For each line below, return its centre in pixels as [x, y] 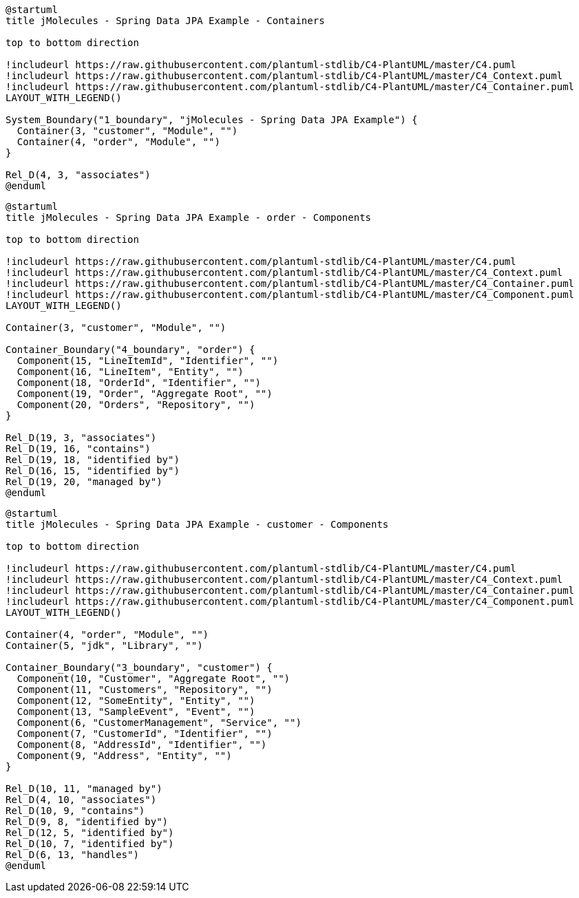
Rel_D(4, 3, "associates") [78, 175]
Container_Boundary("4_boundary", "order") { [130, 350]
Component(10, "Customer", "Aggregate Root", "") [154, 678]
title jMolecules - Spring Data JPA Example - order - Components [189, 217]
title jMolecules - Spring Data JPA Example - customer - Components [197, 524]
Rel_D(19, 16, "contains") [78, 449]
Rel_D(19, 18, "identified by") [93, 460]
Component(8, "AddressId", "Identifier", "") [142, 745]
